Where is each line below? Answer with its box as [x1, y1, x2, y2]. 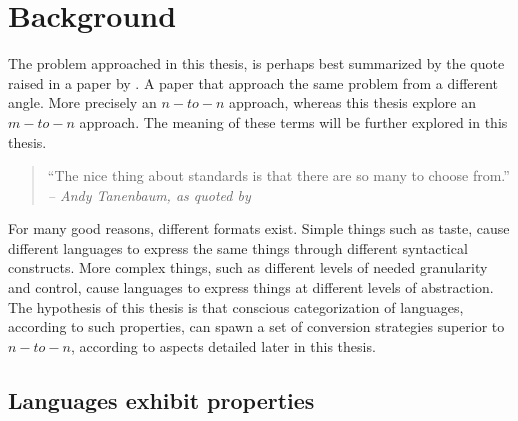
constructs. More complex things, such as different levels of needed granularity [8, 257, 488, 278]
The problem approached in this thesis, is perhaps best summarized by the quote [8, 53, 505, 74]
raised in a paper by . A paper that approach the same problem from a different [8, 72, 499, 93]
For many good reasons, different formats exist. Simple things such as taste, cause [8, 218, 510, 239]
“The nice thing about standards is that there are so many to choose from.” [47, 165, 510, 186]
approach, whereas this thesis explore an [228, 92, 476, 113]
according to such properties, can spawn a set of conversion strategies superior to [8, 316, 505, 337]
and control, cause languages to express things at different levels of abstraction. [8, 277, 494, 298]
